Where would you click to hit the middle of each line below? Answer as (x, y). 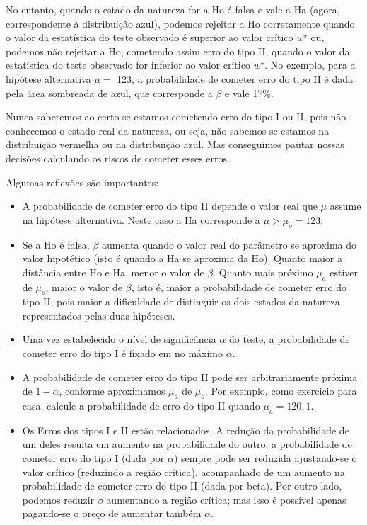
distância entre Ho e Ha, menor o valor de (113, 272)
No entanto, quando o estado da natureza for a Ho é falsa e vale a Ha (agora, (173, 9)
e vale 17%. (249, 92)
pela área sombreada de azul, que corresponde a (109, 92)
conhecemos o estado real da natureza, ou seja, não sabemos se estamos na (168, 130)
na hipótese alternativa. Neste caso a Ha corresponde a (141, 219)
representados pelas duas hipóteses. (99, 315)
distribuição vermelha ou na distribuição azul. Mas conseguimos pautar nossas (175, 144)
